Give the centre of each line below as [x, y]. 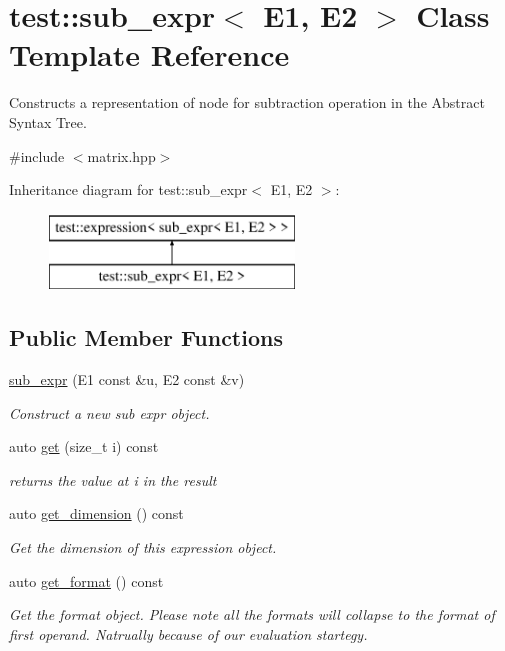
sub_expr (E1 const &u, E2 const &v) [127, 379]
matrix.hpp [121, 155]
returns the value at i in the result [113, 479]
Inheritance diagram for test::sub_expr [128, 189]
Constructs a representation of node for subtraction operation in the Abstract [247, 102]
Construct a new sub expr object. [109, 412]
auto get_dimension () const [96, 513]
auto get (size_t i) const [84, 446]
